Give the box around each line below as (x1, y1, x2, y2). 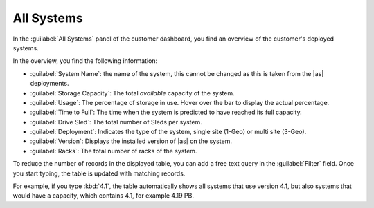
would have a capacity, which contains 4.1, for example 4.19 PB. (12, 191, 194, 200)
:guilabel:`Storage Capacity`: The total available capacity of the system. (30, 88, 235, 97)
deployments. (30, 79, 69, 88)
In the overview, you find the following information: (12, 57, 158, 65)
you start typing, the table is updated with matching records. (12, 169, 186, 178)
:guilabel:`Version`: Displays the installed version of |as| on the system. (30, 137, 232, 145)
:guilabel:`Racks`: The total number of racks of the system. (30, 146, 197, 155)
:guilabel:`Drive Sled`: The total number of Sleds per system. (30, 117, 202, 126)
